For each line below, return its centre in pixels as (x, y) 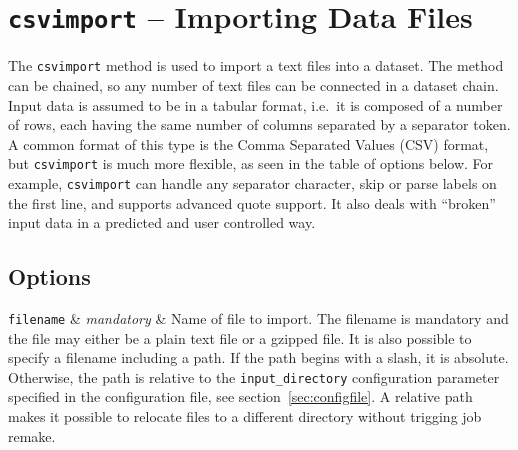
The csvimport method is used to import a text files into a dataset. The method (256, 65)
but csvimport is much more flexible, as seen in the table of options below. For (251, 163)
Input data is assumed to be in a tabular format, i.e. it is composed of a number (255, 104)
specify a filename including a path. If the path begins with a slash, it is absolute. (258, 357)
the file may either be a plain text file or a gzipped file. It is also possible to (240, 337)
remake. (32, 435)
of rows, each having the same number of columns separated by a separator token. (259, 124)
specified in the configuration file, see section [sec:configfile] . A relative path (240, 396)
